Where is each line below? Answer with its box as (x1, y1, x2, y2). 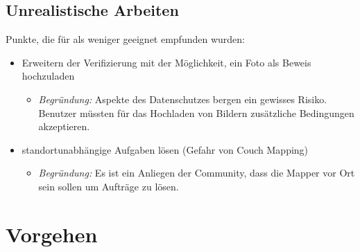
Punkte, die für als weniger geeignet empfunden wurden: (6, 32, 245, 46)
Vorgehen (6, 219, 98, 248)
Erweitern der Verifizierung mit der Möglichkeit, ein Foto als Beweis (22, 55, 311, 69)
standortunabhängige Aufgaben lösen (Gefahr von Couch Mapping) (22, 142, 309, 156)
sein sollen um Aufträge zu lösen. (38, 179, 179, 193)
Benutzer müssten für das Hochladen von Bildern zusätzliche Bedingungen (38, 105, 354, 120)
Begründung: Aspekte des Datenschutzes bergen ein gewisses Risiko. (38, 91, 327, 106)
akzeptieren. (38, 119, 90, 134)
